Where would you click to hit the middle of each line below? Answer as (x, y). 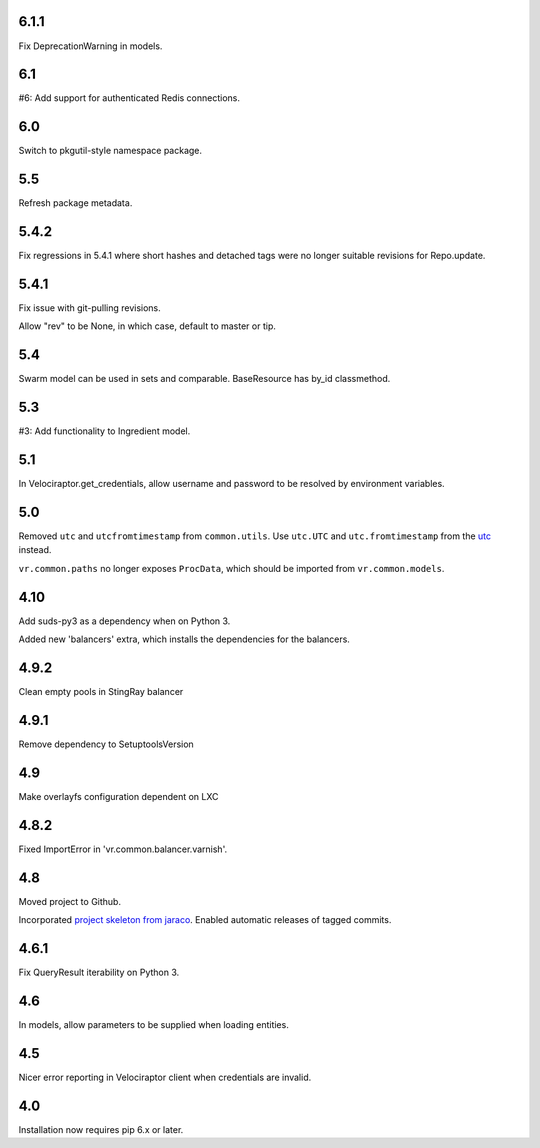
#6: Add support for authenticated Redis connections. (129, 98)
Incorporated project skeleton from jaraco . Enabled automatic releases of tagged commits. (205, 920)
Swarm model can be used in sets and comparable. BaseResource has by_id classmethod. (204, 379)
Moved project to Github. (70, 901)
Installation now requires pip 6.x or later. (101, 1129)
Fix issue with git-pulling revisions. (90, 308)
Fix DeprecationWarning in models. (90, 46)
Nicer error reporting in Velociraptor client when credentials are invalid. (165, 1077)
